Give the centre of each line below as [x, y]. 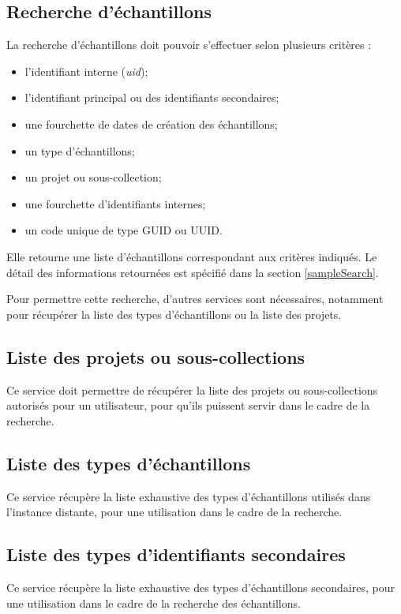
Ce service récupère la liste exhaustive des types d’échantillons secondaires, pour [200, 587]
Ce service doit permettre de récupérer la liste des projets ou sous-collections [192, 389]
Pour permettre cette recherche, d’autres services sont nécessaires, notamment [195, 299]
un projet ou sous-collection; [93, 177]
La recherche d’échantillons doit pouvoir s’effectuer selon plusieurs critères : [189, 45]
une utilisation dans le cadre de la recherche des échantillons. [154, 603]
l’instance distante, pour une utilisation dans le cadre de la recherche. [174, 512]
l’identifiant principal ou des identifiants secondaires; [152, 97]
